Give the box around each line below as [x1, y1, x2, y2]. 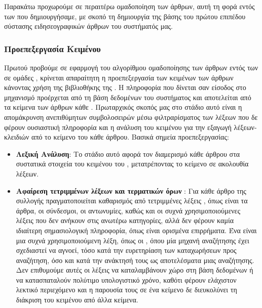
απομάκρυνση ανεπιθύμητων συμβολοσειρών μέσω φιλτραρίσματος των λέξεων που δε [4, 111, 258, 122]
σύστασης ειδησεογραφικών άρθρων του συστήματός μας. [4, 21, 173, 31]
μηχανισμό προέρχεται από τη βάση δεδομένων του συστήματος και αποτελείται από [4, 92, 251, 102]
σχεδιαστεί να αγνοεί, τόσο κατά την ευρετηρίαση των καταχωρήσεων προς [16, 245, 237, 255]
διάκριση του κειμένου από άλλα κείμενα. [16, 294, 138, 305]
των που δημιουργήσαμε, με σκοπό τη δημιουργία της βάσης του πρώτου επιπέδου [4, 11, 246, 21]
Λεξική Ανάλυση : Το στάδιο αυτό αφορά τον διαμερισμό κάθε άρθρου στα [16, 148, 240, 159]
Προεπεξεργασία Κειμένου [4, 42, 101, 55]
